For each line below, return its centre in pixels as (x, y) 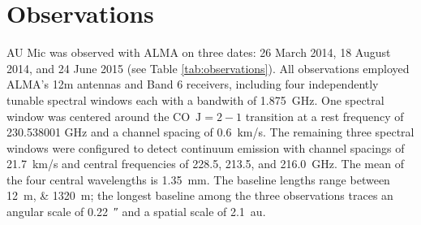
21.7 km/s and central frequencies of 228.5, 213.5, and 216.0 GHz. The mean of (205, 164)
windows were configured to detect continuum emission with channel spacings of (206, 147)
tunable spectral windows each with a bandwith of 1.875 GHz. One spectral (195, 100)
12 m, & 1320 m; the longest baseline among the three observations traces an (200, 195)
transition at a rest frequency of (324, 116)
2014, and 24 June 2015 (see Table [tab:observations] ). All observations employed (208, 68)
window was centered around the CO (99, 116)
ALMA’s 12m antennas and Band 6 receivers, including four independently (193, 84)
